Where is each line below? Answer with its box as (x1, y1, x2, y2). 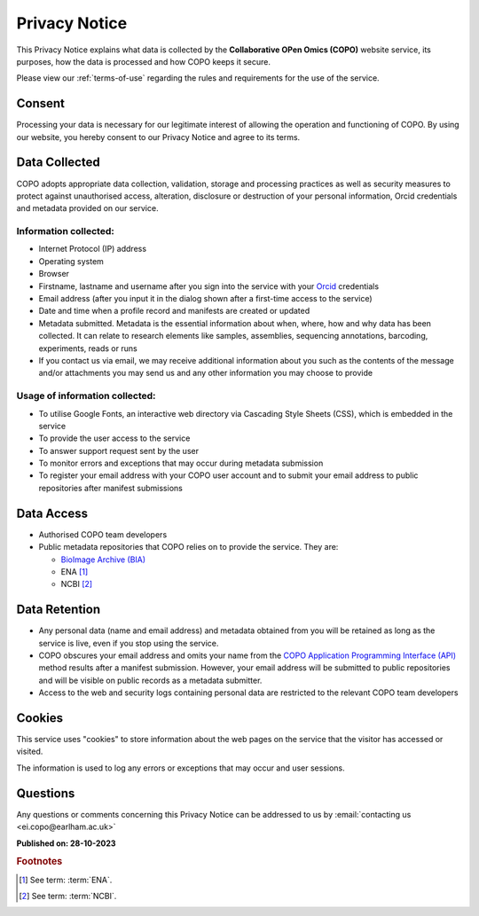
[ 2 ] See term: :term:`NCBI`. (19, 890, 117, 901)
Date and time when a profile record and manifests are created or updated (38, 306, 310, 317)
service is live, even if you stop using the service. (38, 638, 219, 648)
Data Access (16, 505, 89, 521)
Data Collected (16, 155, 101, 170)
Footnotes (16, 856, 63, 868)
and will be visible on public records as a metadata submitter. (38, 675, 263, 685)
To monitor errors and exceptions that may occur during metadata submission (38, 458, 324, 469)
